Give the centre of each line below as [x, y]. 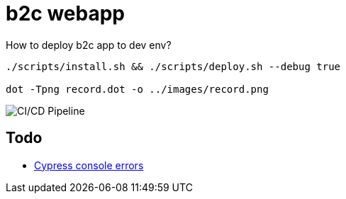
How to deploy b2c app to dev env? [89, 45]
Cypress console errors [89, 165]
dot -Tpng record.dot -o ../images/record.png [137, 89]
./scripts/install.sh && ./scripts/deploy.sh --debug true [173, 66]
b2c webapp [65, 13]
